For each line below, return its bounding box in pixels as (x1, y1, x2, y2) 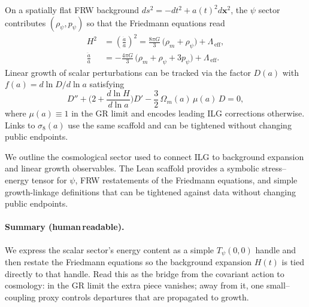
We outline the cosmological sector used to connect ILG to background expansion (5, 150, 304, 162)
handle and (255, 243, 296, 256)
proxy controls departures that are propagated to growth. (38, 290, 249, 303)
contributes (5, 16, 46, 29)
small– (266, 279, 290, 291)
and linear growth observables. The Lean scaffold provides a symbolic (5, 162, 259, 174)
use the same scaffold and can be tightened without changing (68, 118, 292, 131)
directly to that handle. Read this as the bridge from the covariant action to (5, 267, 284, 280)
